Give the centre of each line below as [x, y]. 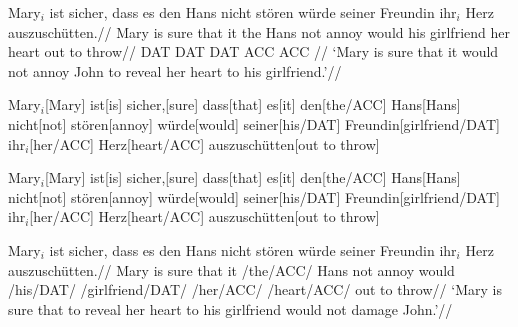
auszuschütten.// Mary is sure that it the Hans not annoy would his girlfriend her [259, 31]
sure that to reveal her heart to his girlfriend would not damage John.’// [230, 308]
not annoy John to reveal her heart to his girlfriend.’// [175, 70]
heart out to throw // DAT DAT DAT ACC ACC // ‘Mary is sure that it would [253, 51]
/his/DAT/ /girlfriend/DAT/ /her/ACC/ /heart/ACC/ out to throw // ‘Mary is [255, 289]
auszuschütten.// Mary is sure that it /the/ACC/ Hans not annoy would [231, 269]
